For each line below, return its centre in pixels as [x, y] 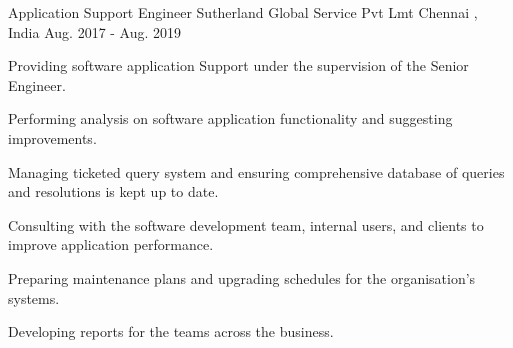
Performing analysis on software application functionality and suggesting [230, 118]
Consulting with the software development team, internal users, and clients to [246, 224]
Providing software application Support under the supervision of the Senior [238, 65]
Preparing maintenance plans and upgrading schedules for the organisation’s [242, 277]
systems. [34, 297]
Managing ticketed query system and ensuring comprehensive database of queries [256, 171]
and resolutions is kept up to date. [113, 191]
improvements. [52, 137]
